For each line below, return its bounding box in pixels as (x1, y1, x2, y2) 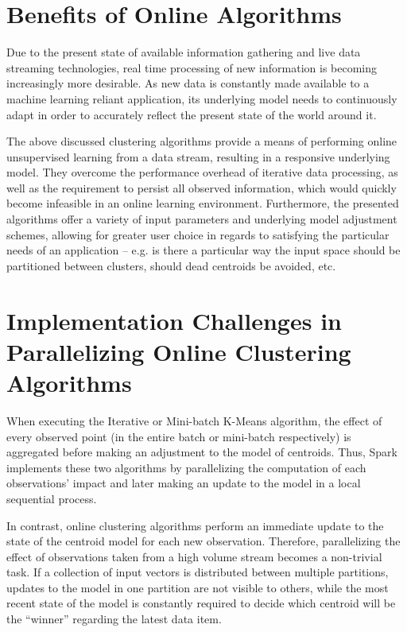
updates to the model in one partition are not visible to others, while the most (6, 579, 389, 595)
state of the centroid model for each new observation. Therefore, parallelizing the (6, 533, 401, 549)
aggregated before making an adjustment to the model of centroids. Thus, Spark (6, 444, 397, 460)
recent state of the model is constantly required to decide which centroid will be (6, 595, 396, 611)
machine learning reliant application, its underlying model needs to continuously (6, 90, 397, 107)
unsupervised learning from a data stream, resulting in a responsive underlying (6, 148, 390, 165)
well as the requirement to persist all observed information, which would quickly (6, 179, 397, 196)
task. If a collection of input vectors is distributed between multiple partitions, (6, 564, 389, 580)
